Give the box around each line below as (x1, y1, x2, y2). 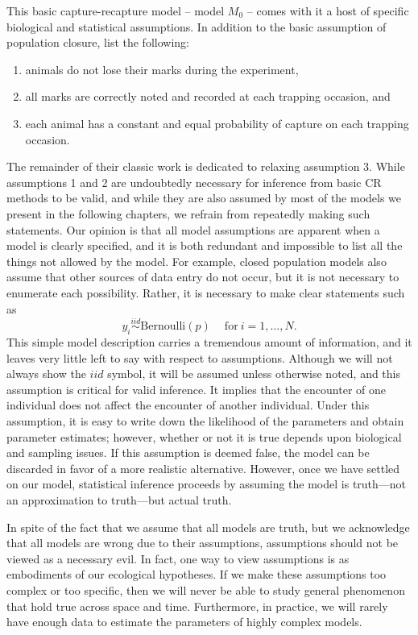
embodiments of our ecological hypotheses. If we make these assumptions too (6, 566, 387, 583)
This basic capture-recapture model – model (6, 2, 225, 19)
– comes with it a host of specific (246, 2, 409, 19)
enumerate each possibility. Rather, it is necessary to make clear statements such (6, 284, 405, 301)
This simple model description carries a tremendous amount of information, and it (6, 334, 412, 351)
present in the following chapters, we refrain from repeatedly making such (6, 205, 370, 222)
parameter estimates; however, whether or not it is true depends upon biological (6, 428, 402, 445)
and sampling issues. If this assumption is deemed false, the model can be (6, 444, 370, 461)
